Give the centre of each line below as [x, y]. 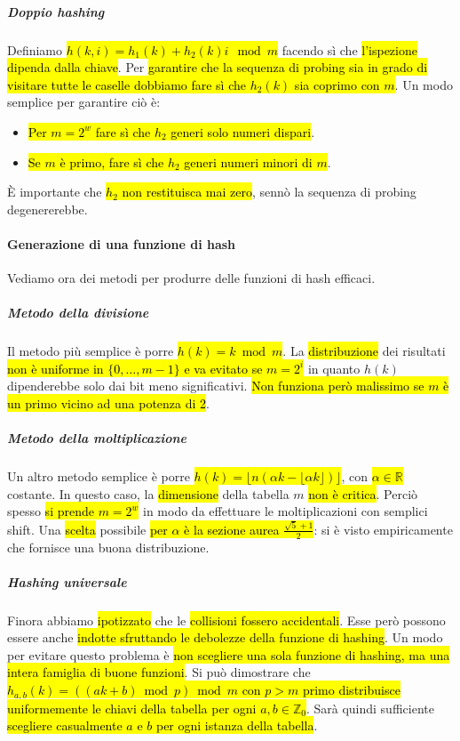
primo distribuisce [351, 690]
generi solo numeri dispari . [243, 131]
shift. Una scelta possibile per [87, 529]
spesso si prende [51, 511]
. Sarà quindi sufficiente [370, 708]
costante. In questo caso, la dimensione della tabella [148, 493]
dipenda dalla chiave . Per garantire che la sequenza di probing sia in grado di [218, 67]
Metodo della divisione [78, 313]
